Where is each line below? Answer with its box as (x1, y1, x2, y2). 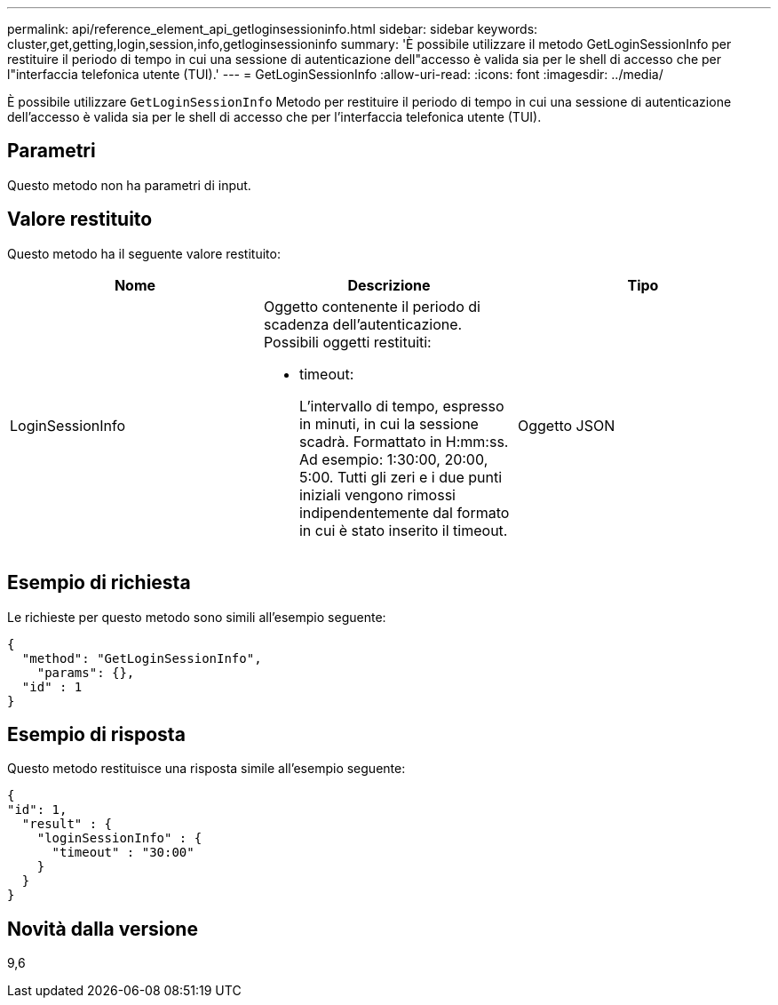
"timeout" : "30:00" (52, 845, 194, 860)
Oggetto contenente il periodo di (263, 297, 480, 315)
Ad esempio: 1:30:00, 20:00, (298, 450, 488, 468)
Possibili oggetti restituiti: (263, 332, 432, 351)
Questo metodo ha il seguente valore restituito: (7, 245, 281, 261)
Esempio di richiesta (7, 571, 191, 594)
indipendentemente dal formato (298, 503, 510, 522)
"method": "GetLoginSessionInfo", (21, 650, 262, 666)
